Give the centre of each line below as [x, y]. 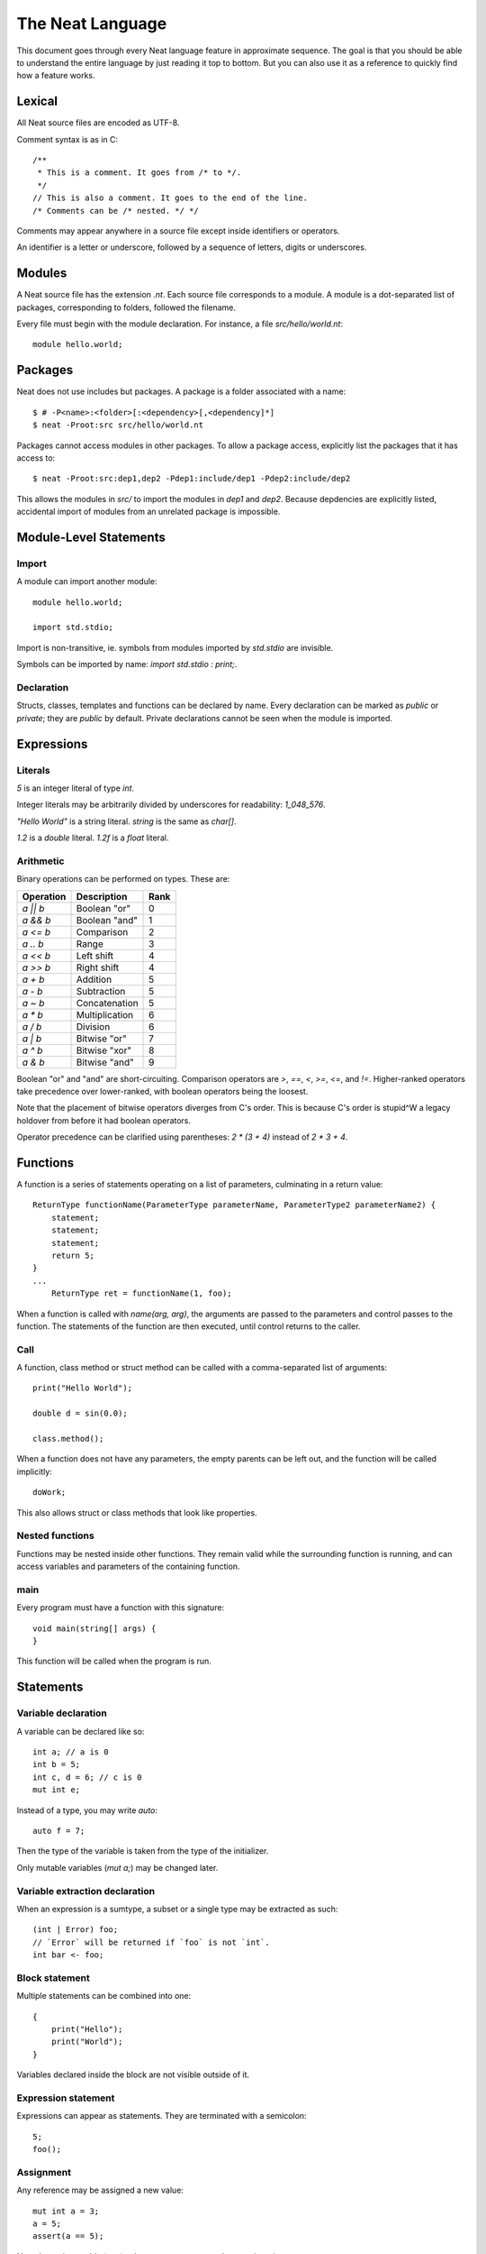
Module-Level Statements [91, 537]
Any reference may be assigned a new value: [100, 2190]
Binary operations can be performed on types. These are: [123, 879]
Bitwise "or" [102, 1039]
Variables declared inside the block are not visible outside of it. [133, 2075]
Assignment [44, 2172]
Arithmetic [40, 861]
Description [102, 896]
